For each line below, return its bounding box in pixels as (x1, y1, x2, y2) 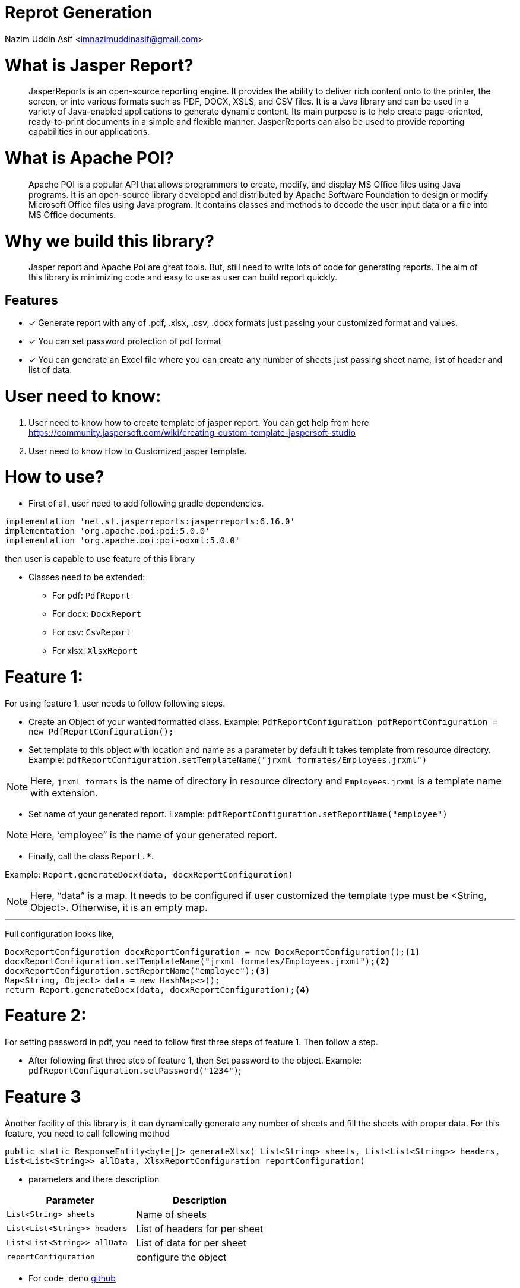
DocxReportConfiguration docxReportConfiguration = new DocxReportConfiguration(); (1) (5, 947, 420, 957)
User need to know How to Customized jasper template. (28, 445, 247, 456)
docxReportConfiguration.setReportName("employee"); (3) (5, 966, 270, 976)
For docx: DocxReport (52, 609, 141, 619)
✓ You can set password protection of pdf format (28, 336, 221, 347)
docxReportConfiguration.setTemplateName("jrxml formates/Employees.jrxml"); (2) (5, 956, 391, 966)
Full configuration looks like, (5, 928, 115, 939)
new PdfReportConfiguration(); (28, 726, 174, 736)
